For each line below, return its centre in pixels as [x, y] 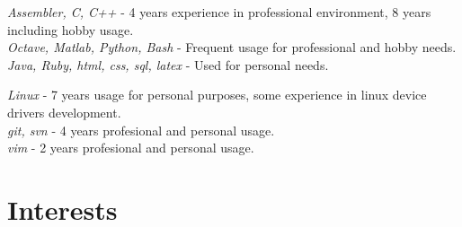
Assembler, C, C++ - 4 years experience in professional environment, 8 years [219, 12]
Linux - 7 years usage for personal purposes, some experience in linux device [217, 95]
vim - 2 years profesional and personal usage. [131, 148]
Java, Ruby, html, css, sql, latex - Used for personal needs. [168, 64]
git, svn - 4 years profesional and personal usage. [141, 130]
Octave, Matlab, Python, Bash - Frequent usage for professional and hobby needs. [232, 47]
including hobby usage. [71, 29]
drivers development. [64, 112]
